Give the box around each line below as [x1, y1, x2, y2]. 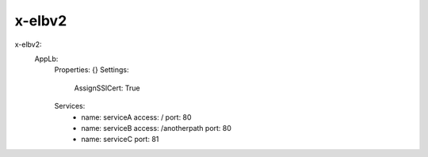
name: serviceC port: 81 [81, 135, 159, 144]
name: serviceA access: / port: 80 [81, 112, 192, 122]
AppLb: [34, 54, 59, 63]
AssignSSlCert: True [74, 83, 140, 93]
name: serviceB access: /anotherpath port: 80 [81, 123, 231, 132]
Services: [54, 101, 86, 111]
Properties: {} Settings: [54, 65, 129, 75]
